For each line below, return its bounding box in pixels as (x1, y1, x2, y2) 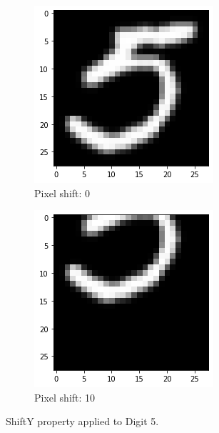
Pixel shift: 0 (34, 185, 91, 200)
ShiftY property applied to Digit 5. (6, 414, 159, 429)
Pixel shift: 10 (34, 389, 96, 404)
